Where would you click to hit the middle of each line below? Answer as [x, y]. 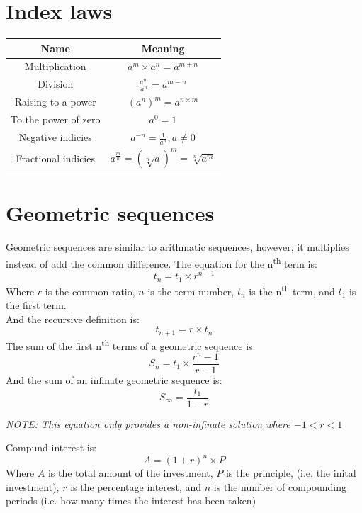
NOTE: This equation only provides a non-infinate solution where [148, 423]
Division [56, 84]
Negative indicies [55, 137]
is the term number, [191, 291]
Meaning [163, 48]
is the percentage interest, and [136, 486]
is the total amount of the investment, [130, 473]
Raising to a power [55, 102]
